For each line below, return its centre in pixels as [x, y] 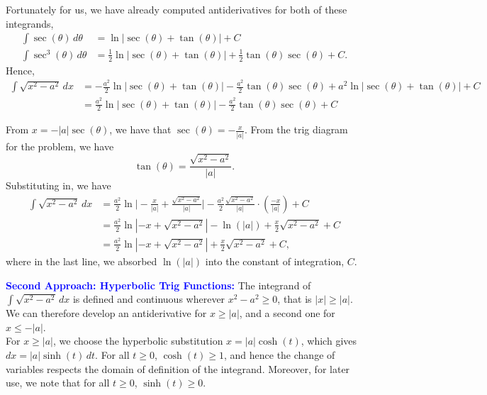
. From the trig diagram [296, 129]
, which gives [329, 341]
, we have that [140, 129]
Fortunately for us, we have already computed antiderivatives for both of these [177, 9]
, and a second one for [287, 313]
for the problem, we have [60, 146]
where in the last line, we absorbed [82, 261]
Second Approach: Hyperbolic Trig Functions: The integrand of [158, 285]
